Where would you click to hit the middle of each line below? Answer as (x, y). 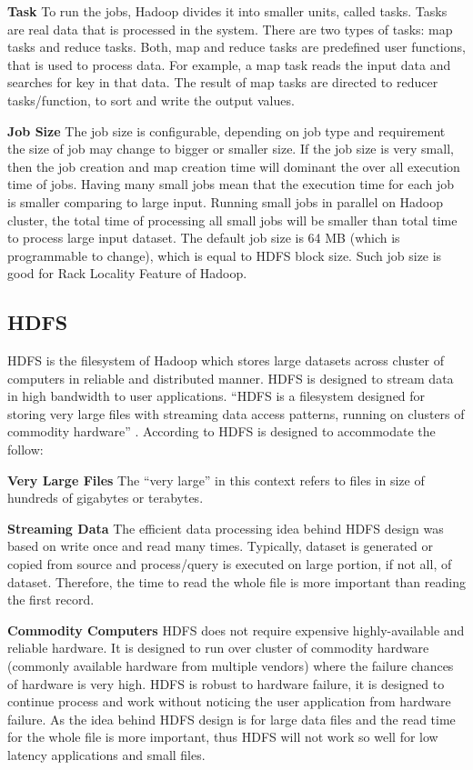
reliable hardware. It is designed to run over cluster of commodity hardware (218, 648)
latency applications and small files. (106, 754)
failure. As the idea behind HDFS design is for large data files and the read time (231, 719)
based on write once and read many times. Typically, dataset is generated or (220, 546)
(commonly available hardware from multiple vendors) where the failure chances (231, 666)
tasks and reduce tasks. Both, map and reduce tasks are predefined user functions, (236, 47)
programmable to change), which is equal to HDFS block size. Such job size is (225, 255)
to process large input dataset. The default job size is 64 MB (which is (204, 238)
